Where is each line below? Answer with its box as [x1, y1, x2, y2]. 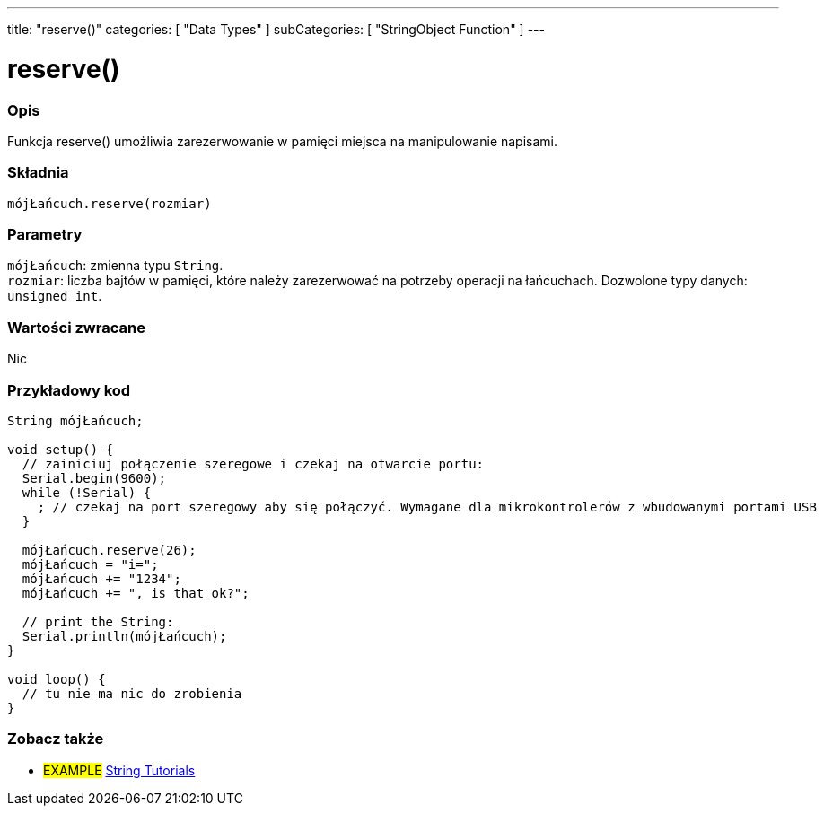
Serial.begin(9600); [22, 470, 167, 485]
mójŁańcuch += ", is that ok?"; [22, 585, 250, 600]
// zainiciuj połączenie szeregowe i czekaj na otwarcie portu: [22, 456, 485, 471]
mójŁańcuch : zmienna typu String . [7, 258, 224, 274]
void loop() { [7, 671, 106, 686]
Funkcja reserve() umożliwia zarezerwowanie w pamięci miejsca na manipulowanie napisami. [7, 133, 558, 149]
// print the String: [22, 614, 174, 629]
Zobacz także [7, 730, 104, 748]
